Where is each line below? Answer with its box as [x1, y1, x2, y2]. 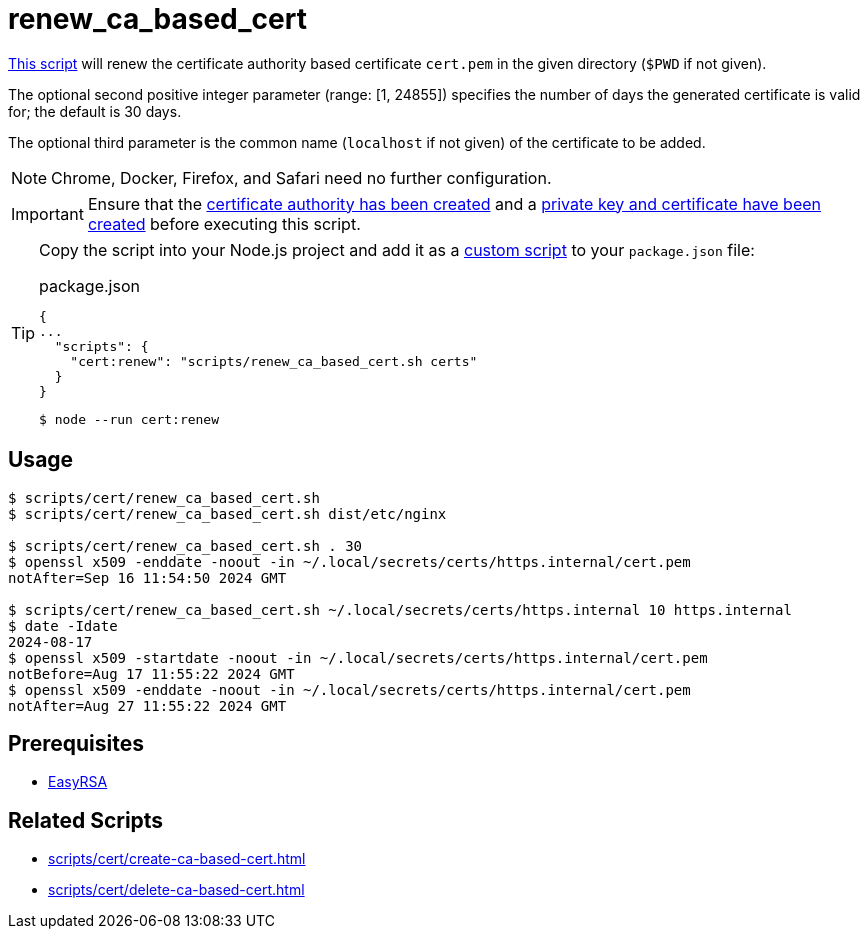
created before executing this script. [87, 213, 361, 234]
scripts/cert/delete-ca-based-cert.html [48, 881, 305, 899]
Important [11, 203, 84, 224]
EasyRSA [48, 773, 108, 791]
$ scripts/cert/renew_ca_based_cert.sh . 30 [8, 537, 363, 554]
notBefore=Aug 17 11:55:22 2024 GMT [8, 665, 295, 682]
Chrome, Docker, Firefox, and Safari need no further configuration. [51, 167, 552, 188]
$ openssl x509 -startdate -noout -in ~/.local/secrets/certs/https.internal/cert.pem [8, 649, 708, 666]
